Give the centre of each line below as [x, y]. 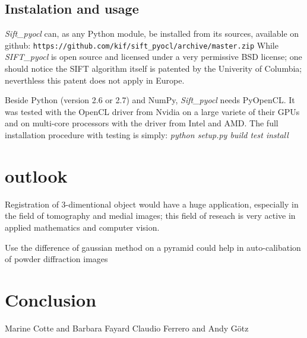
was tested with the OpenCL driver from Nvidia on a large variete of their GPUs [152, 111]
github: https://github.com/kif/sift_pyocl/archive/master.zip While [142, 45]
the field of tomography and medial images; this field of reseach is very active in [150, 216]
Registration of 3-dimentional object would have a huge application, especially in [152, 204]
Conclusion [51, 299]
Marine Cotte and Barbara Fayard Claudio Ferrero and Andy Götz [127, 328]
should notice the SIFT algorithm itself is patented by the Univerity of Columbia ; [153, 68]
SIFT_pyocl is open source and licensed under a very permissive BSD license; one [153, 57]
